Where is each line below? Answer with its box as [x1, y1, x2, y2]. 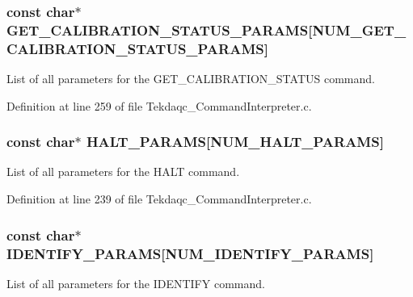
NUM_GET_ [312, 19, 407, 40]
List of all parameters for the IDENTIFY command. [6, 274, 265, 291]
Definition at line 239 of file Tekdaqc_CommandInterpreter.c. [6, 190, 312, 207]
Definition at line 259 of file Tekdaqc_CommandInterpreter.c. [6, 97, 312, 114]
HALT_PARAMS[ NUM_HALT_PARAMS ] [86, 132, 384, 152]
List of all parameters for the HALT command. [6, 163, 240, 180]
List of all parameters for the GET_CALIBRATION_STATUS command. [6, 70, 375, 87]
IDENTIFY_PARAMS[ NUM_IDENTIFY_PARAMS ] [6, 243, 374, 263]
